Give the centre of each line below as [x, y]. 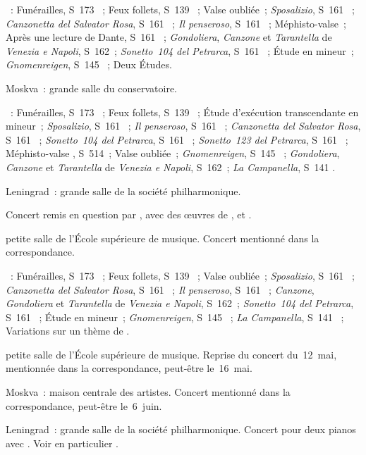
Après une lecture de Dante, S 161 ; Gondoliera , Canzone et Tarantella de [169, 37]
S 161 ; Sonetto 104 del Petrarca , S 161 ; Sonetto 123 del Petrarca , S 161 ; [177, 139]
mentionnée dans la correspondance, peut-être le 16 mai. [129, 368]
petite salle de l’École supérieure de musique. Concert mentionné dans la [163, 238]
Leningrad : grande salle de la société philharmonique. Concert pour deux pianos [181, 429]
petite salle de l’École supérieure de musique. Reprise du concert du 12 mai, [171, 354]
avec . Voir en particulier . [62, 443]
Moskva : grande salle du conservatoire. [92, 88]
